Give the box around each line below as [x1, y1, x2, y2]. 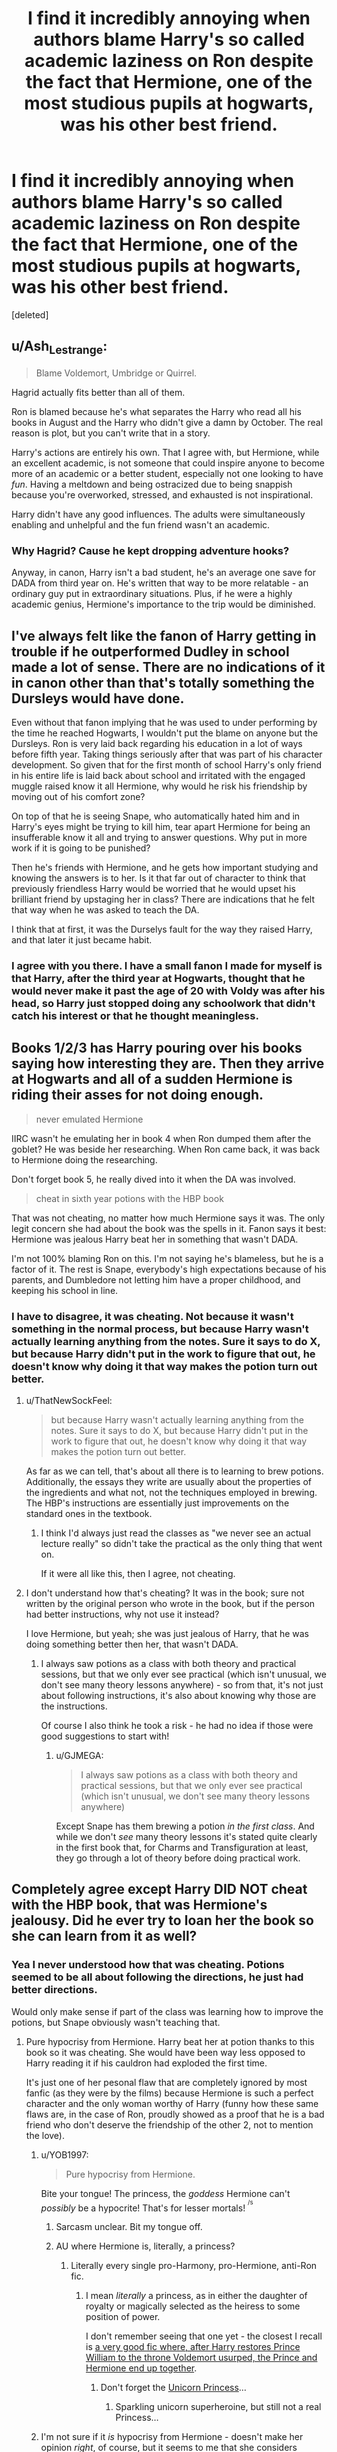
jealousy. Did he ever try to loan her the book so [11, 1912, 314, 1929]
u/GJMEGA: [55, 1750, 104, 1762]
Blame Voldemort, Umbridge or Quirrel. [35, 367, 198, 379]
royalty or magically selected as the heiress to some [85, 2300, 301, 2312]
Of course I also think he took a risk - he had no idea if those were [40, 1720, 314, 1732]
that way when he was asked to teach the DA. [11, 904, 200, 916]
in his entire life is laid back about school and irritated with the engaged [11, 770, 306, 782]
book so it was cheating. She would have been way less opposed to [25, 2046, 306, 2058]
